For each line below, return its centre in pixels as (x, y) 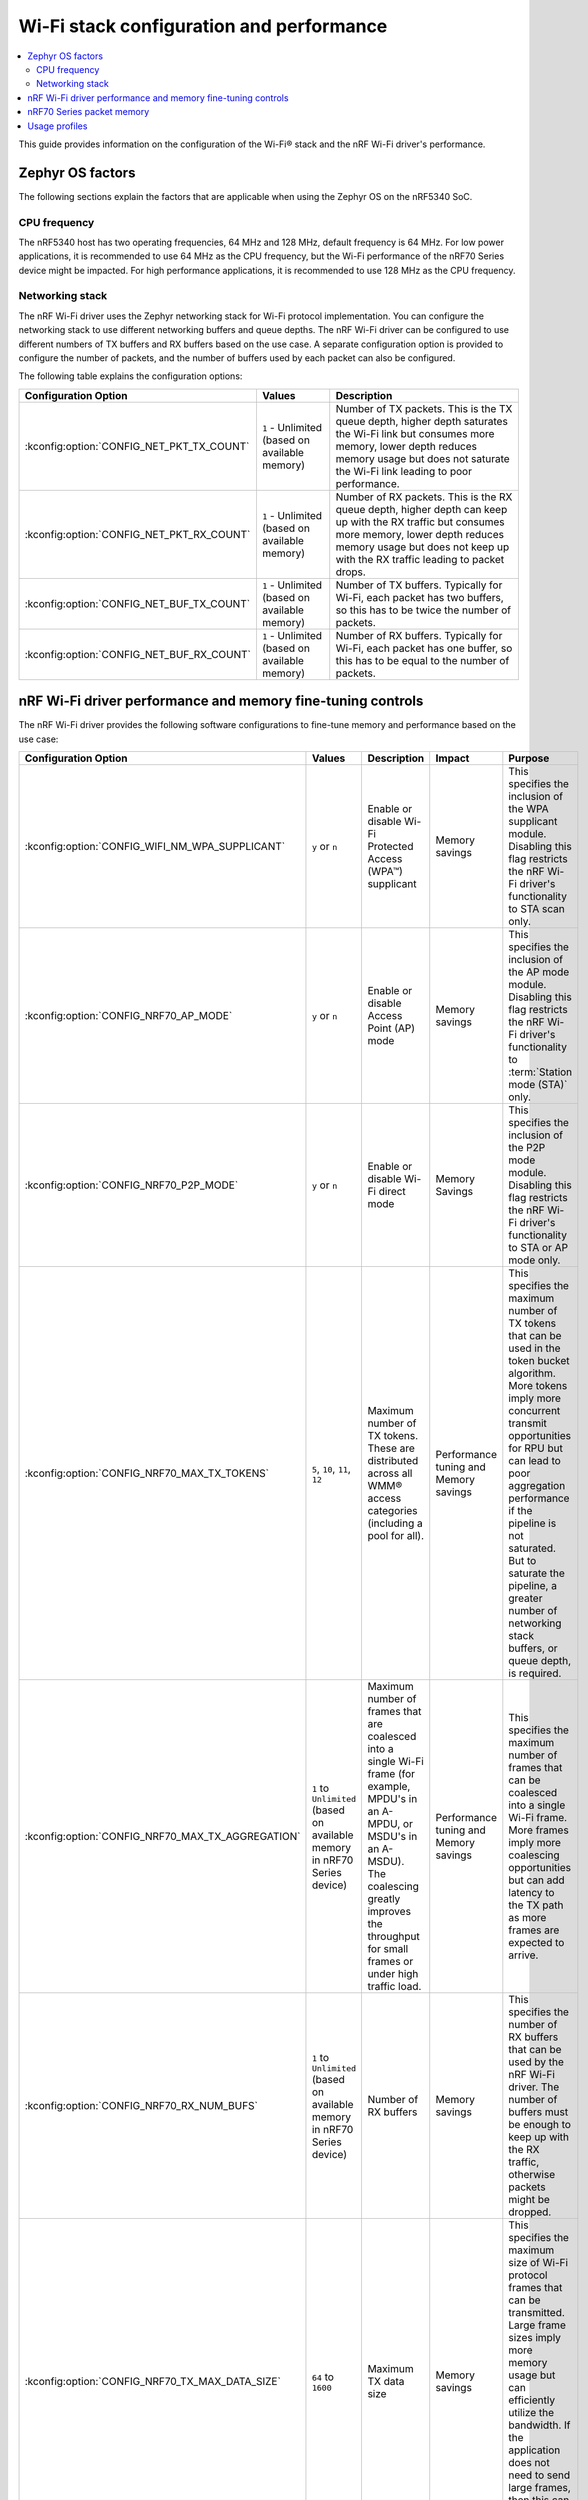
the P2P (527, 1148)
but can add (536, 1880)
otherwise (532, 2175)
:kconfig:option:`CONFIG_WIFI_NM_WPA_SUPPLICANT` (154, 847)
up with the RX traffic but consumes (420, 522)
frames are (534, 1930)
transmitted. (536, 2313)
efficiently (531, 2400)
